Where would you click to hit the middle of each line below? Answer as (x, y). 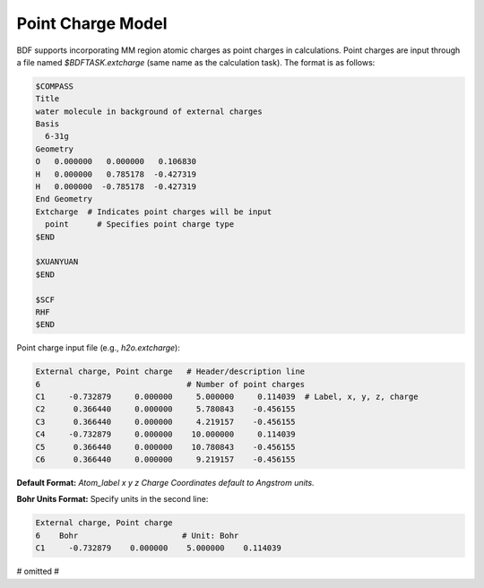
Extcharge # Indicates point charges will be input (154, 212)
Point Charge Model (92, 23)
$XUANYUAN (57, 262)
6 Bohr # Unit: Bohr (137, 535)
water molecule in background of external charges (149, 111)
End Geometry (64, 199)
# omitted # (38, 571)
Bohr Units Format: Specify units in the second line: (112, 499)
